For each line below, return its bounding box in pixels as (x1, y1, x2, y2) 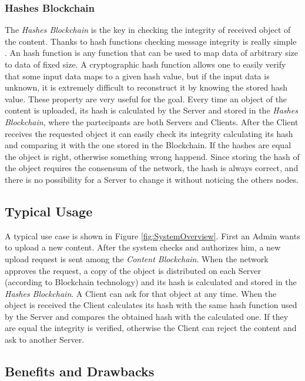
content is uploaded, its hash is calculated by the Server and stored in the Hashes (5, 104, 298, 116)
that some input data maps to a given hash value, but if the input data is (5, 69, 270, 82)
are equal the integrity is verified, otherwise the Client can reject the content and (5, 322, 297, 334)
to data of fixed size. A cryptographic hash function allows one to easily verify (5, 58, 286, 70)
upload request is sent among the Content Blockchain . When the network (5, 252, 269, 265)
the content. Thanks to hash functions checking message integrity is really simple (5, 35, 297, 47)
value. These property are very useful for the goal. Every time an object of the (5, 92, 287, 105)
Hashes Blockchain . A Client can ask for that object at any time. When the (5, 287, 277, 299)
